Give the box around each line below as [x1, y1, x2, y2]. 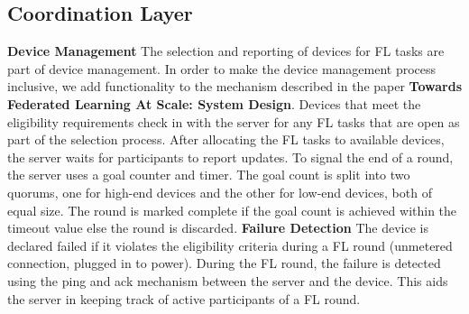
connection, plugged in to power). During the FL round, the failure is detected [7, 254, 441, 272]
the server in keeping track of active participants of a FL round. [7, 289, 361, 308]
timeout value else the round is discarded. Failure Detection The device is [7, 218, 429, 237]
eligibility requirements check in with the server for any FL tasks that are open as [7, 112, 460, 131]
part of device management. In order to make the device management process [7, 59, 437, 78]
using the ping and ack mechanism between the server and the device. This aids [7, 271, 448, 290]
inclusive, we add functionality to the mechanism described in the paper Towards [7, 77, 463, 96]
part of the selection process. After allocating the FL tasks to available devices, [7, 130, 445, 149]
